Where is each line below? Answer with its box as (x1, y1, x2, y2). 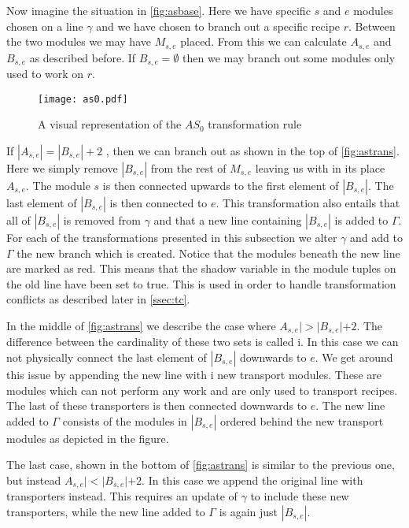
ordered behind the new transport (219, 412, 384, 429)
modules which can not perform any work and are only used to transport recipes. (6, 381, 398, 398)
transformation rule (208, 116, 302, 132)
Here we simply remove (6, 159, 118, 176)
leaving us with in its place (255, 159, 385, 176)
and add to (350, 229, 403, 245)
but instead (6, 471, 61, 488)
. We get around (315, 348, 393, 365)
